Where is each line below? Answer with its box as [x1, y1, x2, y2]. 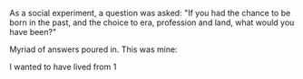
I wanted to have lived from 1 [9, 62, 117, 72]
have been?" [9, 27, 57, 37]
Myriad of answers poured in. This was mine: [9, 44, 179, 55]
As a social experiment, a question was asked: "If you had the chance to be [9, 8, 291, 18]
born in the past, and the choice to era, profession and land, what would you [9, 17, 295, 28]
